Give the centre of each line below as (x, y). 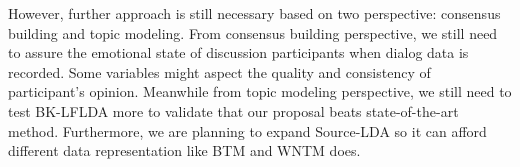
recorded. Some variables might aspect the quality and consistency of (219, 71)
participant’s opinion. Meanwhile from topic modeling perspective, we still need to (260, 91)
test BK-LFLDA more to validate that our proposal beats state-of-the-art (233, 110)
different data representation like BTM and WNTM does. (184, 150)
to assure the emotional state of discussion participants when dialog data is (238, 52)
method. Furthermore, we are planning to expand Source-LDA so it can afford (247, 130)
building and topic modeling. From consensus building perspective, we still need (253, 32)
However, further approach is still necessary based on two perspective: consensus (254, 13)
